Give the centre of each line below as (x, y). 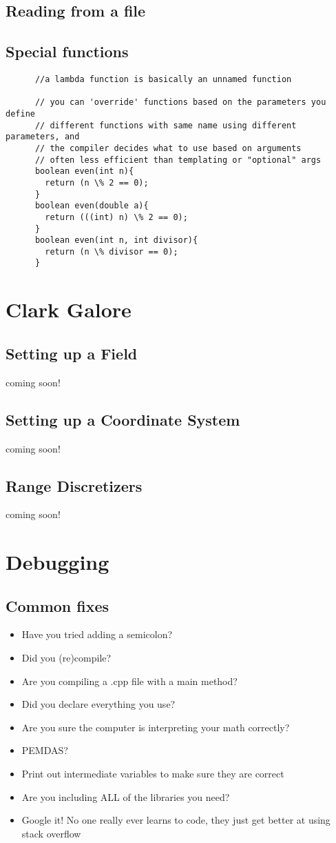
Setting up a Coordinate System (123, 419)
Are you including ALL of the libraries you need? (126, 796)
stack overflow (51, 833)
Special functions (67, 51)
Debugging (57, 562)
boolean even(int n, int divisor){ (116, 240)
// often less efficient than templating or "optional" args (178, 160)
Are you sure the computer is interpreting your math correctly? (156, 727)
